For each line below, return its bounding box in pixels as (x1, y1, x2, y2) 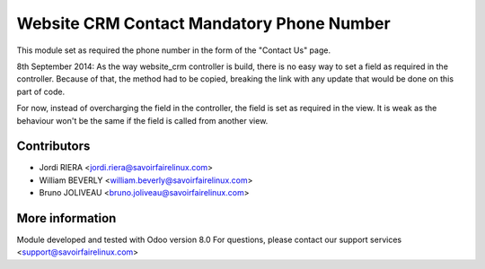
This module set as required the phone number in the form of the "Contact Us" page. (16, 45, 331, 56)
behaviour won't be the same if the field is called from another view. (16, 115, 269, 126)
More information (16, 211, 117, 226)
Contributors (16, 139, 91, 154)
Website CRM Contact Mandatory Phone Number (16, 13, 391, 33)
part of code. (16, 86, 66, 97)
